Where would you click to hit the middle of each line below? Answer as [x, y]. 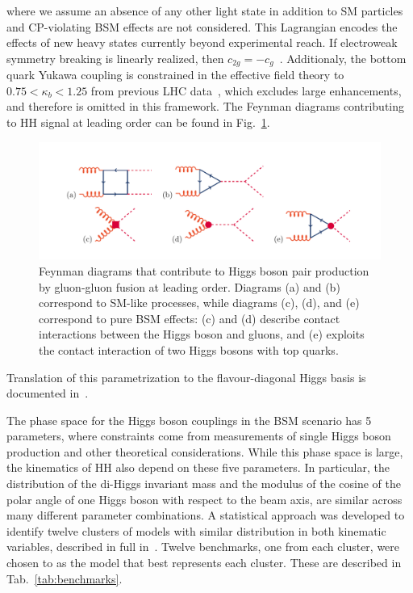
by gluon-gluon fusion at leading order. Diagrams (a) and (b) [190, 286]
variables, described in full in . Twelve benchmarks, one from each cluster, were [203, 547]
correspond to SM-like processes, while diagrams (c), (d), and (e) [199, 303]
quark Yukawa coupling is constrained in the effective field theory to [175, 75]
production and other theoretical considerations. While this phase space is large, [205, 451]
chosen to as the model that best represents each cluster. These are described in [204, 563]
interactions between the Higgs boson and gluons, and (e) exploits [202, 334]
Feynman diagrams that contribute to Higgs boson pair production [204, 270]
